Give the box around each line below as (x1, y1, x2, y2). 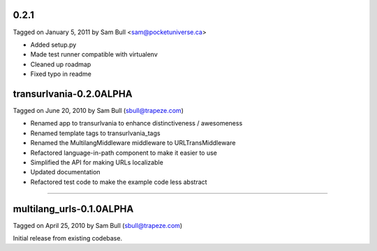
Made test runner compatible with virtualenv (30, 50, 158, 59)
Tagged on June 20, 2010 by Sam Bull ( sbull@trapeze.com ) (13, 106, 184, 114)
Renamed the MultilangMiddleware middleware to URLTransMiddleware (30, 139, 236, 147)
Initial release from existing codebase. (13, 234, 122, 243)
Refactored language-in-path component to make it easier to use (30, 149, 218, 157)
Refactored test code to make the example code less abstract (30, 178, 207, 186)
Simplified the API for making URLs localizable (30, 158, 163, 167)
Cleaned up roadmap (30, 60, 91, 68)
